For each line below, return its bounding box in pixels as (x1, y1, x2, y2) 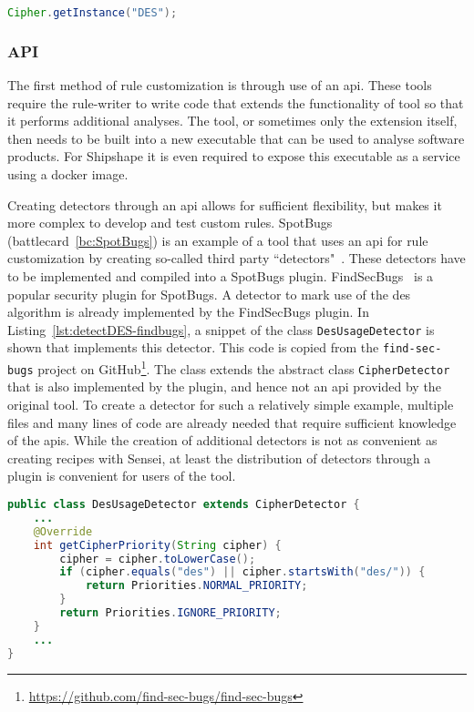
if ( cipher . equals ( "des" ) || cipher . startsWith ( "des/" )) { (59, 565, 426, 579)
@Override (33, 524, 93, 538)
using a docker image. (7, 165, 129, 184)
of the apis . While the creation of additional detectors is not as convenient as (7, 431, 438, 450)
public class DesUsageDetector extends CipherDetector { (7, 498, 360, 511)
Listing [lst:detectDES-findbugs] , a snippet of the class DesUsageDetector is (7, 320, 435, 339)
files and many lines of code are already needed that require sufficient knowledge (7, 412, 457, 432)
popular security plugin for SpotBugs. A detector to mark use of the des (7, 284, 411, 303)
